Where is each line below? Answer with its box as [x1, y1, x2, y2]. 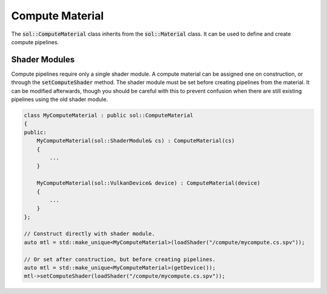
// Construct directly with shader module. [24, 230, 156, 237]
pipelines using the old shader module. [11, 96, 108, 103]
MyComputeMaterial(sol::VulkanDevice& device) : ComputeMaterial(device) [36, 180, 260, 187]
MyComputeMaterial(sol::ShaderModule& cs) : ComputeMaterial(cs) [36, 137, 235, 145]
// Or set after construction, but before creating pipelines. [24, 256, 216, 263]
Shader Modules [11, 54, 75, 65]
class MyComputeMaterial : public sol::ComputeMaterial [24, 112, 194, 119]
